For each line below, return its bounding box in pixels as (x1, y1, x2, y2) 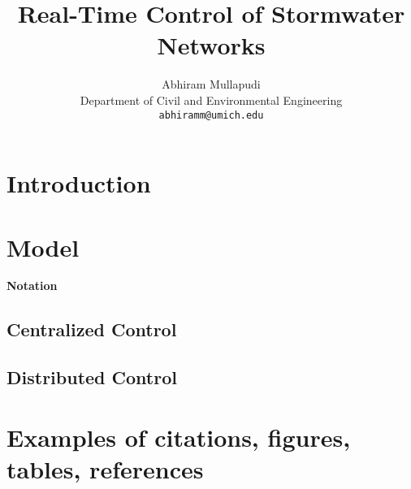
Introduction (6, 167, 151, 200)
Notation (6, 277, 58, 294)
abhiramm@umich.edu (158, 109, 264, 121)
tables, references (6, 452, 204, 485)
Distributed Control (6, 365, 177, 390)
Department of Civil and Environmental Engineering (80, 91, 343, 108)
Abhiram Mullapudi (162, 76, 261, 93)
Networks (157, 28, 266, 62)
